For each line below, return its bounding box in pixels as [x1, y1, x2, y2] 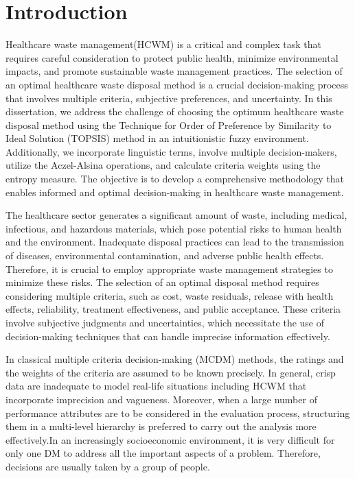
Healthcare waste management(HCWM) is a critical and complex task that [5, 37, 321, 51]
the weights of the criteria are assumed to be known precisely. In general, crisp [5, 365, 336, 379]
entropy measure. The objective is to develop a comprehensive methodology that [5, 171, 345, 186]
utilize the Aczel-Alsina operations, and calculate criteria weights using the [5, 158, 321, 172]
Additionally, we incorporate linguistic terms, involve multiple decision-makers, [5, 144, 337, 158]
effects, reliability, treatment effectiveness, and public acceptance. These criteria [5, 302, 341, 316]
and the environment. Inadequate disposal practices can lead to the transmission [5, 235, 344, 249]
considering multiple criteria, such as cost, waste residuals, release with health [5, 288, 334, 302]
